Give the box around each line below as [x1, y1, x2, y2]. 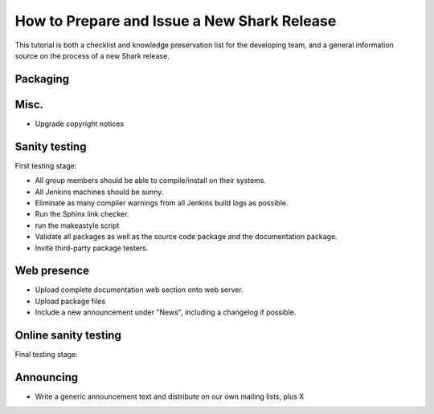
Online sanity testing [14, 329, 122, 342]
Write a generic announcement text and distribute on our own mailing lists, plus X [35, 392, 305, 401]
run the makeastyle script [35, 221, 120, 230]
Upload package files [35, 296, 106, 306]
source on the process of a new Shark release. [14, 51, 170, 60]
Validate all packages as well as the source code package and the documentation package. [35, 232, 338, 241]
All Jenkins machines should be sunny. [35, 187, 164, 197]
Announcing [14, 370, 79, 384]
